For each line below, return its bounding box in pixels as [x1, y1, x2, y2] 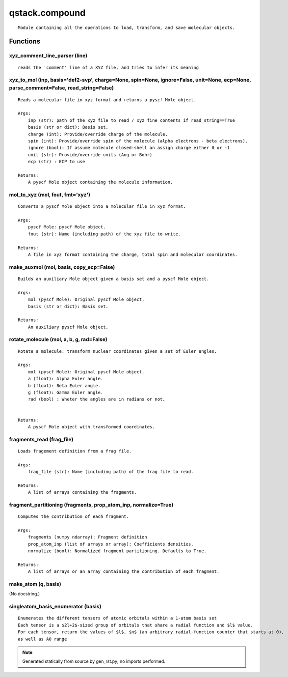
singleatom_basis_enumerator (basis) [9, 603, 102, 610]
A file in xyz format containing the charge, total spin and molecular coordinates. [27, 252, 238, 257]
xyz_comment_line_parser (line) [9, 52, 88, 59]
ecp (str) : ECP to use [27, 159, 85, 165]
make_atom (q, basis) [9, 581, 61, 588]
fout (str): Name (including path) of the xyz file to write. [27, 231, 181, 237]
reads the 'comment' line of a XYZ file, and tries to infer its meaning [18, 64, 199, 70]
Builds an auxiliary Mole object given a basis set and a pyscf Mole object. [18, 276, 209, 282]
